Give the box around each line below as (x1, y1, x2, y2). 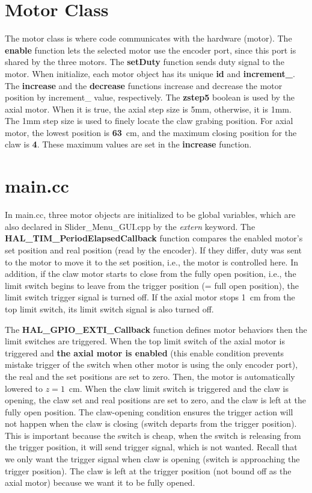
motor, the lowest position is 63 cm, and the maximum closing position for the (5, 126, 297, 138)
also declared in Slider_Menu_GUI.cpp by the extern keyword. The (5, 220, 255, 232)
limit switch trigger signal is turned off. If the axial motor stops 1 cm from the (5, 291, 295, 303)
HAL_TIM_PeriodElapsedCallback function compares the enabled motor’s (5, 232, 303, 244)
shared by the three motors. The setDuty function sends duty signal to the (5, 55, 284, 68)
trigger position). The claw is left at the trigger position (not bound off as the (5, 464, 292, 477)
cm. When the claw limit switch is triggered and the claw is (69, 382, 289, 394)
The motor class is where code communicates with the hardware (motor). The (5, 32, 292, 45)
